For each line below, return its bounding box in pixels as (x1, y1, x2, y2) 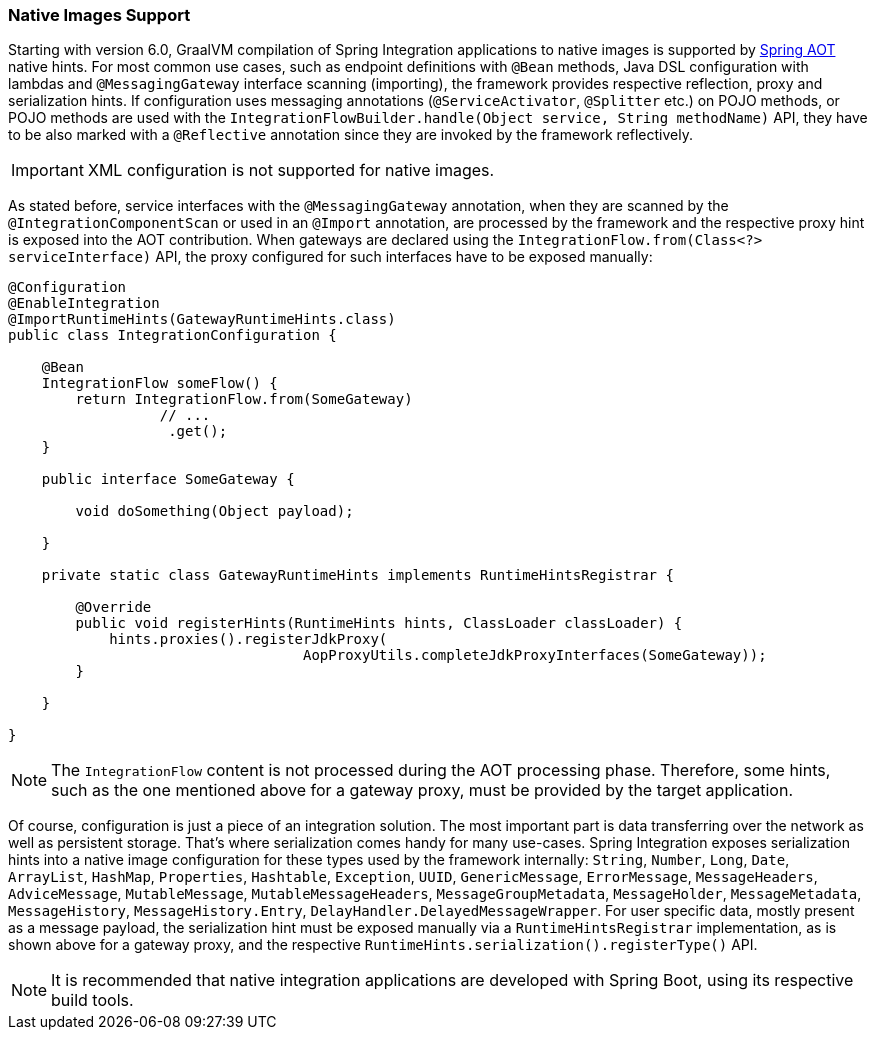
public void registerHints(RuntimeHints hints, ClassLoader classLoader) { (75, 615, 683, 632)
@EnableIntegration (8, 295, 160, 312)
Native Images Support (8, 5, 191, 25)
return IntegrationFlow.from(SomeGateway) (75, 391, 413, 408)
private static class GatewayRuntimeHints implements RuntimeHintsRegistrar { (41, 567, 674, 584)
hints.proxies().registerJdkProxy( (109, 631, 388, 648)
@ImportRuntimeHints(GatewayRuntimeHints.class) (8, 311, 396, 328)
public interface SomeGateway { (41, 471, 295, 488)
